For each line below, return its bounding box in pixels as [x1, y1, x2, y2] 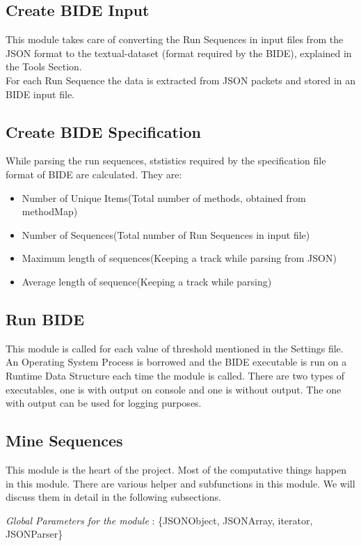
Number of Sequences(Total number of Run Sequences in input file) [22, 227, 310, 242]
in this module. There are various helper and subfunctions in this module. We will [6, 476, 355, 490]
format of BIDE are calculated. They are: [6, 166, 182, 181]
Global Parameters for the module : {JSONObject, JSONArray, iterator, [6, 513, 313, 527]
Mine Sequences [6, 430, 123, 451]
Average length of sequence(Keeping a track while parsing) [22, 274, 272, 288]
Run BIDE [6, 308, 85, 329]
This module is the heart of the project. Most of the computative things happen [6, 462, 347, 476]
